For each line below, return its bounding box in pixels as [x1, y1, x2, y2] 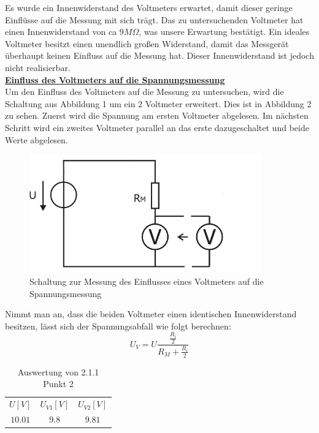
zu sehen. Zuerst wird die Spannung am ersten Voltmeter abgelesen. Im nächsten [5, 109, 309, 122]
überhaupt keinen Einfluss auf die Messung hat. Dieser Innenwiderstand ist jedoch [5, 49, 314, 62]
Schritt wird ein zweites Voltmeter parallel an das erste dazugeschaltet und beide [5, 121, 309, 134]
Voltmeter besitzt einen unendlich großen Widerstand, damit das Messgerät [5, 37, 289, 50]
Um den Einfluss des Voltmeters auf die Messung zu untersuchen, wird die [5, 85, 284, 98]
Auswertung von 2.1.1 [17, 365, 99, 378]
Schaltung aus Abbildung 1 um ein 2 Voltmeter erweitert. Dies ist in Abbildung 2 [5, 97, 312, 110]
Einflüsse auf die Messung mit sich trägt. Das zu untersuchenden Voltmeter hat [5, 13, 304, 26]
